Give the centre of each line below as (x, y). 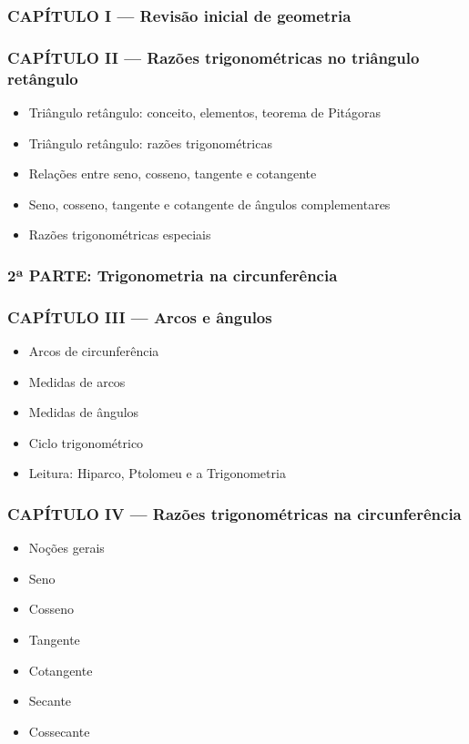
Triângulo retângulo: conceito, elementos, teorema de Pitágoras (205, 112)
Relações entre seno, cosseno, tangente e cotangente (173, 173)
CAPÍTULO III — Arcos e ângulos (140, 316)
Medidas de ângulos (84, 412)
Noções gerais (66, 548)
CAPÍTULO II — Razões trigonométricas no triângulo (214, 57)
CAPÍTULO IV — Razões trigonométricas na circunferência (234, 513)
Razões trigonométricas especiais (120, 234)
